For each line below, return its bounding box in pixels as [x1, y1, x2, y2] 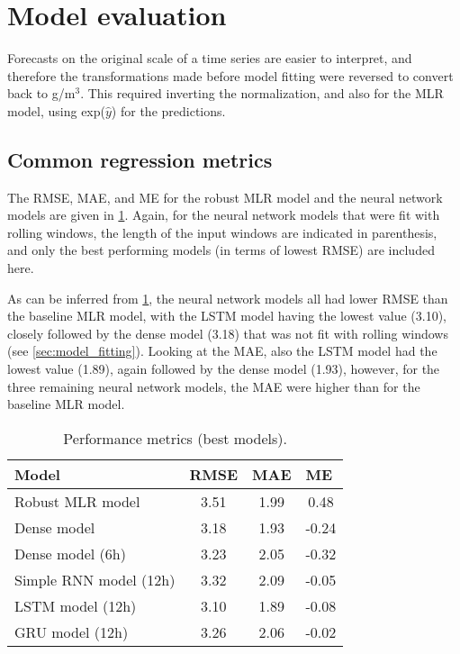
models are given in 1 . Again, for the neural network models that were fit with [7, 205, 440, 224]
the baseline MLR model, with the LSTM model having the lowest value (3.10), [7, 306, 446, 325]
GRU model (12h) [14, 621, 129, 642]
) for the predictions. [111, 101, 226, 120]
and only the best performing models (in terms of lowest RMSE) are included [7, 241, 435, 259]
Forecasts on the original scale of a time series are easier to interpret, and [7, 49, 412, 68]
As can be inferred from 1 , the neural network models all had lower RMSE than [7, 288, 448, 307]
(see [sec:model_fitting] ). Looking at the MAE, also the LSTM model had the [7, 341, 437, 360]
